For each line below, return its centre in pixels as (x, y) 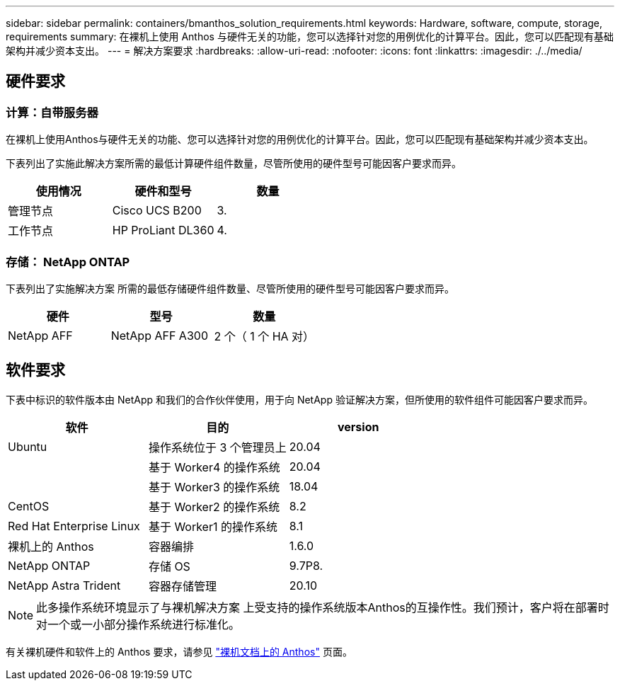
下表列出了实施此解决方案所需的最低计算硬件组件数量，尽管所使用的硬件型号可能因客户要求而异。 (234, 164)
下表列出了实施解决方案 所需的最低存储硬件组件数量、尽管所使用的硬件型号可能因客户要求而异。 (230, 288)
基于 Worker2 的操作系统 (214, 507)
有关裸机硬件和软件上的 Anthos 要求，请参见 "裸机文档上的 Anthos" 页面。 (179, 651)
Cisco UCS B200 (157, 211)
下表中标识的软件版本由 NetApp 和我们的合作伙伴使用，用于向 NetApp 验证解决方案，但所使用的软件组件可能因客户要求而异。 (299, 399)
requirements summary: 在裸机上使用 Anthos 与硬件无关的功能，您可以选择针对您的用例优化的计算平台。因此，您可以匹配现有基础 (310, 36)
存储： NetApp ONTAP (68, 262)
